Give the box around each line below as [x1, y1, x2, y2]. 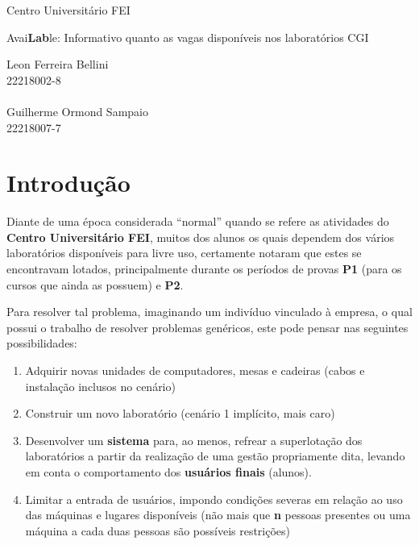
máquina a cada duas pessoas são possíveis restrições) [25, 522, 291, 539]
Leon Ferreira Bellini [6, 56, 109, 73]
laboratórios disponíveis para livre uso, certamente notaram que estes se [6, 244, 362, 261]
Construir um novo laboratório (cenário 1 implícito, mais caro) [25, 405, 335, 422]
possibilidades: [6, 335, 77, 352]
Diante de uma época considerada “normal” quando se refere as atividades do [6, 213, 389, 230]
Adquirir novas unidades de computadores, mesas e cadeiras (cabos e [25, 362, 365, 379]
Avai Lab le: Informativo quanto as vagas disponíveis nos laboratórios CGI [6, 28, 369, 45]
